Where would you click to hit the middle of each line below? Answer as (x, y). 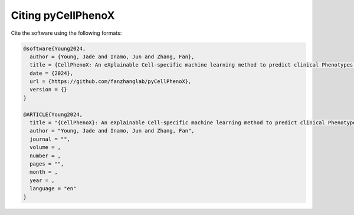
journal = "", (50, 139)
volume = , (45, 148)
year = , (42, 180)
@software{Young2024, (55, 48)
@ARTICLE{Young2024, (53, 114)
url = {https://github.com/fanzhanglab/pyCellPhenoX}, (111, 82)
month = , (44, 172)
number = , (45, 156)
